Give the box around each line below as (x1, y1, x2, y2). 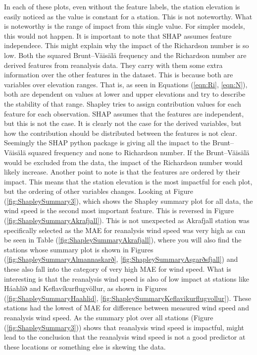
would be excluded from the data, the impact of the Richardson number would (4, 157, 243, 167)
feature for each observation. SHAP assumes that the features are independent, (4, 108, 244, 118)
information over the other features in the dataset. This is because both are (4, 69, 233, 80)
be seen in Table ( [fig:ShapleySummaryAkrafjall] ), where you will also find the (4, 235, 242, 245)
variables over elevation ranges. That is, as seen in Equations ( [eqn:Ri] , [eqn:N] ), (4, 79, 248, 89)
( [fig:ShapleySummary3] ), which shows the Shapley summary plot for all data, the (4, 195, 253, 206)
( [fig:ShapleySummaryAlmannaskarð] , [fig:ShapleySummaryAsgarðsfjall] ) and (4, 254, 238, 264)
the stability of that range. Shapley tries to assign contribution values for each (4, 98, 241, 109)
